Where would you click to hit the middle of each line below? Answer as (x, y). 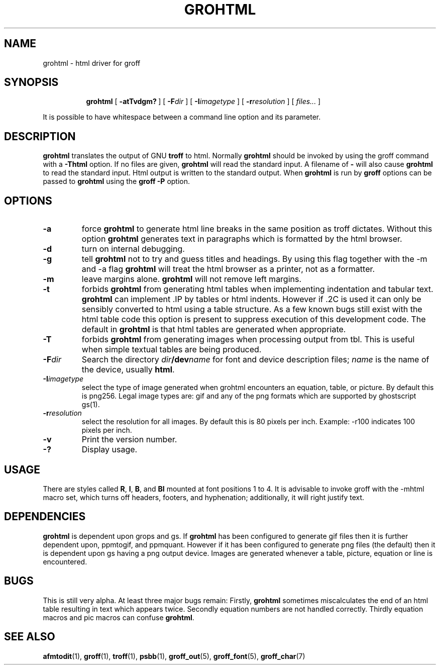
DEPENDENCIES (45, 517)
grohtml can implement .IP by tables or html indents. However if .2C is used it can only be (251, 299)
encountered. (65, 561)
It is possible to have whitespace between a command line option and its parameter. (182, 117)
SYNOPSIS (31, 82)
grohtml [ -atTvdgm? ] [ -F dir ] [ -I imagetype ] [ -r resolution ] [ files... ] (203, 102)
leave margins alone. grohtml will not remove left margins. (192, 279)
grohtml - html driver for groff (92, 63)
